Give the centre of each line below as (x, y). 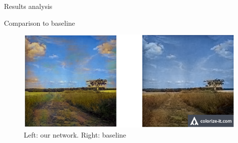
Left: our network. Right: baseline (75, 134)
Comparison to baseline (40, 23)
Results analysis (28, 6)
